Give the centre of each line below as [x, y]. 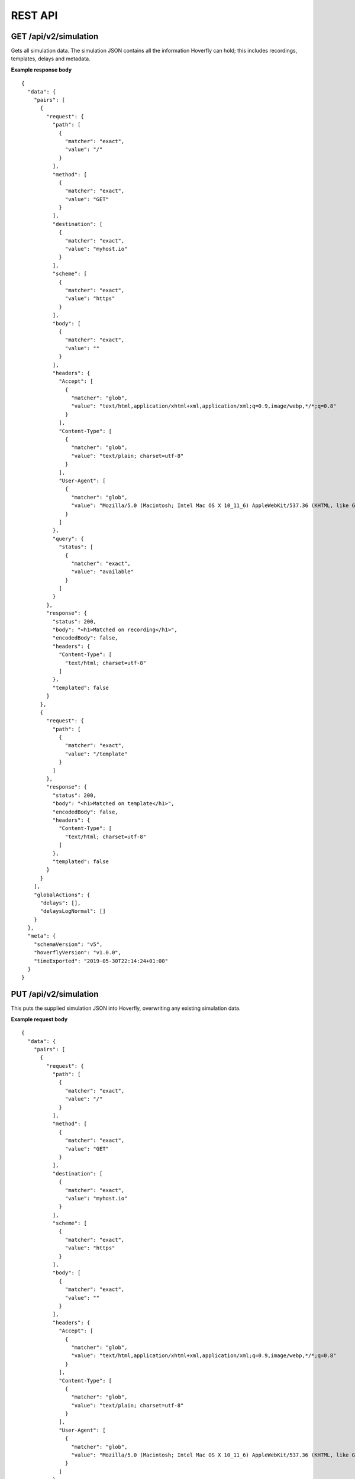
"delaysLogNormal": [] [73, 911]
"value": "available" [103, 572]
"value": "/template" [96, 754]
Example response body [41, 70]
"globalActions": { [62, 894]
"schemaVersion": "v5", [68, 944]
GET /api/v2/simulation [55, 36]
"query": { [68, 539]
